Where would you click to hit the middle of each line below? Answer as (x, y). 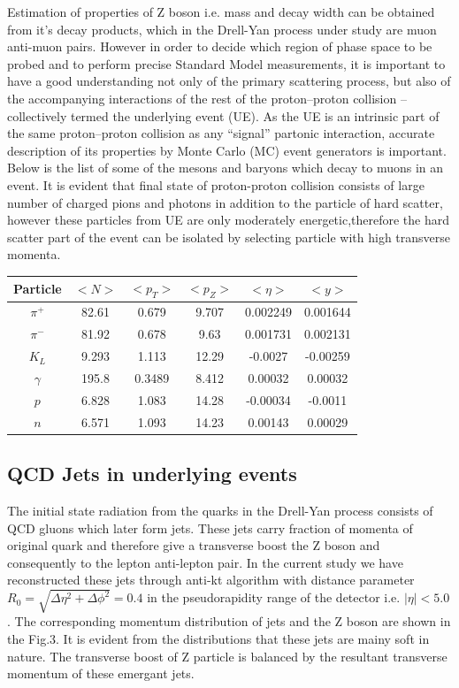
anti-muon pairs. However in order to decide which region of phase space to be (220, 46)
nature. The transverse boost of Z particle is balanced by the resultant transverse (227, 656)
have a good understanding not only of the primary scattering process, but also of (229, 81)
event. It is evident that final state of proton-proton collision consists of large (216, 184)
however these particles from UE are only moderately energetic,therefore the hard (229, 220)
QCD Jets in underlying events (152, 474)
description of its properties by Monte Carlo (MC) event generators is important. (227, 150)
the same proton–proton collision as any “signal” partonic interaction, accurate (221, 133)
